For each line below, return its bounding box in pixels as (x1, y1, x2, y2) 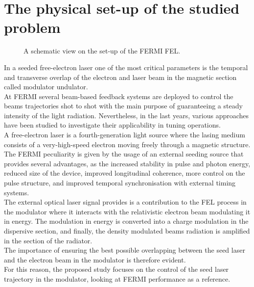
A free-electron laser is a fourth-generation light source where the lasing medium (4, 130, 245, 140)
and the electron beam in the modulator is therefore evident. (4, 254, 186, 264)
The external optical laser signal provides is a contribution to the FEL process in (4, 197, 247, 207)
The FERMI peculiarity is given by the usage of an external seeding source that (4, 149, 244, 159)
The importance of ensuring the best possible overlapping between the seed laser (4, 245, 245, 255)
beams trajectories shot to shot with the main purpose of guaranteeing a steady (4, 101, 243, 111)
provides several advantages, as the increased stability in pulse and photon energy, (4, 158, 251, 168)
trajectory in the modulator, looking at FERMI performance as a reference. (4, 273, 231, 284)
